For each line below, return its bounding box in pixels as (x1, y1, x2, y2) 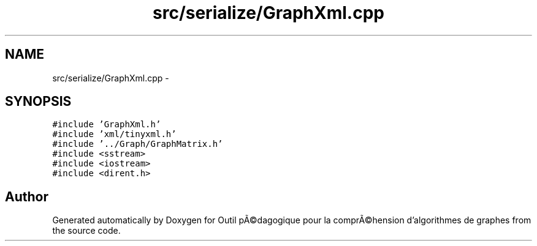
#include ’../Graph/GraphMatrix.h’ (52, 139, 223, 149)
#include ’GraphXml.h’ (52, 119, 161, 130)
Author (5, 188, 48, 204)
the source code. (52, 225, 121, 236)
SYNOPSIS (5, 94, 72, 110)
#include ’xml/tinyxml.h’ (52, 129, 177, 140)
